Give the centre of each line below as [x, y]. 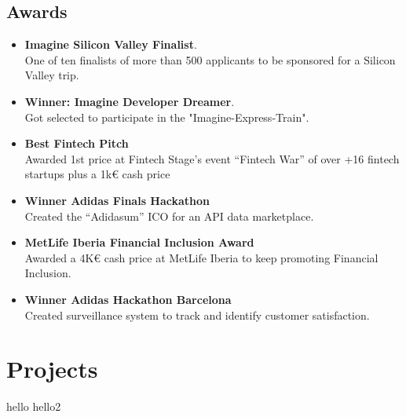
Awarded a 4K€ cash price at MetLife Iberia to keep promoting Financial [201, 257]
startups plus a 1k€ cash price [97, 174]
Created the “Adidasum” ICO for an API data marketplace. [169, 216]
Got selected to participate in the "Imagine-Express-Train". [167, 117]
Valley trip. [52, 75]
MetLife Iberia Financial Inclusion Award [139, 242]
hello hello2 [34, 406]
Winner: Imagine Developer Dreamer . [130, 101]
